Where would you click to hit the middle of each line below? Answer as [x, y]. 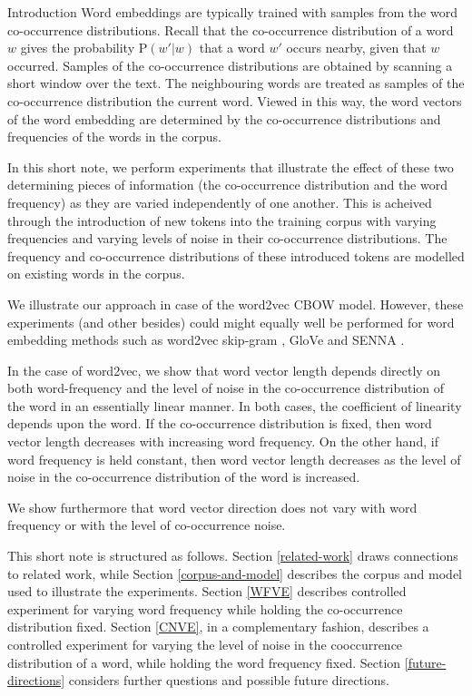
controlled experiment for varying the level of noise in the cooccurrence [205, 644]
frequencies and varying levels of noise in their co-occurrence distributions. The [227, 238]
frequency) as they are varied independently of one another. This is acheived [220, 202]
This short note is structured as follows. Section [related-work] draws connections [233, 556]
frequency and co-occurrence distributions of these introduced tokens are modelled [236, 255]
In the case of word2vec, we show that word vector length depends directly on [224, 370]
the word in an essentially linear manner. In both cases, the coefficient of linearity [235, 405]
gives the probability [78, 48]
